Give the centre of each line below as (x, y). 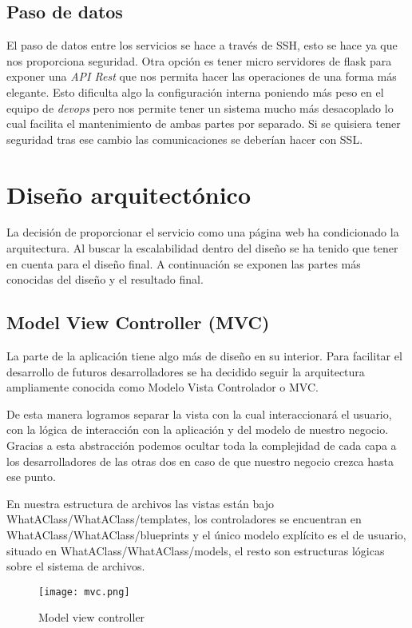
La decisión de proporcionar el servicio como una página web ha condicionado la (203, 232)
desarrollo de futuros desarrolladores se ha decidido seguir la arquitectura (186, 371)
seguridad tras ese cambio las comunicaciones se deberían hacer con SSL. (185, 139)
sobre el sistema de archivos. (76, 566)
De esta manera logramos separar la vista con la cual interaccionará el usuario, (199, 413)
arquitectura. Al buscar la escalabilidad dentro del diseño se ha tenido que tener (202, 248)
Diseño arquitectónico (129, 194)
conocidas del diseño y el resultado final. (105, 279)
